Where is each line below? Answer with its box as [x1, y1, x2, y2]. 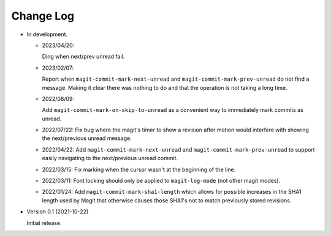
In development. [26, 31, 67, 38]
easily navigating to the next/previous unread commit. [42, 155, 178, 162]
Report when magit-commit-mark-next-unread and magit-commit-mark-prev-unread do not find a [42, 75, 310, 83]
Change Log [11, 9, 75, 23]
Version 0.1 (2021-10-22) [26, 208, 89, 215]
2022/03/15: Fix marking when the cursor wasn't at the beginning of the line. [42, 166, 236, 173]
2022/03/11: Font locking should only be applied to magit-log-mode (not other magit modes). [42, 177, 281, 185]
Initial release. [26, 219, 62, 226]
